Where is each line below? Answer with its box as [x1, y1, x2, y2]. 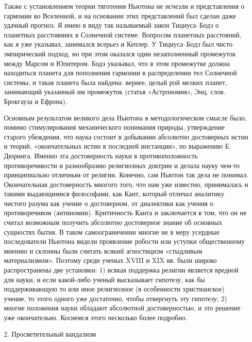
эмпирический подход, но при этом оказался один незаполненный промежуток [4, 48, 236, 58]
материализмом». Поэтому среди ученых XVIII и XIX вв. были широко [4, 255, 217, 265]
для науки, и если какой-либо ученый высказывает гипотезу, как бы [4, 274, 205, 284]
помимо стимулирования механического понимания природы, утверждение [4, 122, 225, 132]
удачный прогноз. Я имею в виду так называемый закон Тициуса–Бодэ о [4, 20, 219, 30]
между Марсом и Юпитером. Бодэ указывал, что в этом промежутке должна [4, 58, 230, 68]
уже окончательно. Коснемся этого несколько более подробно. [4, 312, 187, 322]
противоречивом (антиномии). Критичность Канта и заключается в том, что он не [4, 207, 247, 218]
